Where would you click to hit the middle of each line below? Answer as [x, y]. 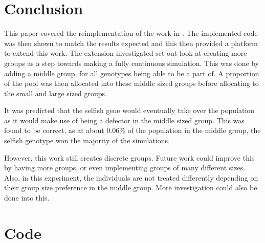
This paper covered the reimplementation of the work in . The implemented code [131, 33]
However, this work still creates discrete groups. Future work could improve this [129, 157]
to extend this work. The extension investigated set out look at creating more [126, 53]
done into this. [27, 198]
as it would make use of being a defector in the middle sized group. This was [124, 120]
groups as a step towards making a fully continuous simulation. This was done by [132, 63]
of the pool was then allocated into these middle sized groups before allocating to [131, 83]
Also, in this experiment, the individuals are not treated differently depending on [131, 177]
